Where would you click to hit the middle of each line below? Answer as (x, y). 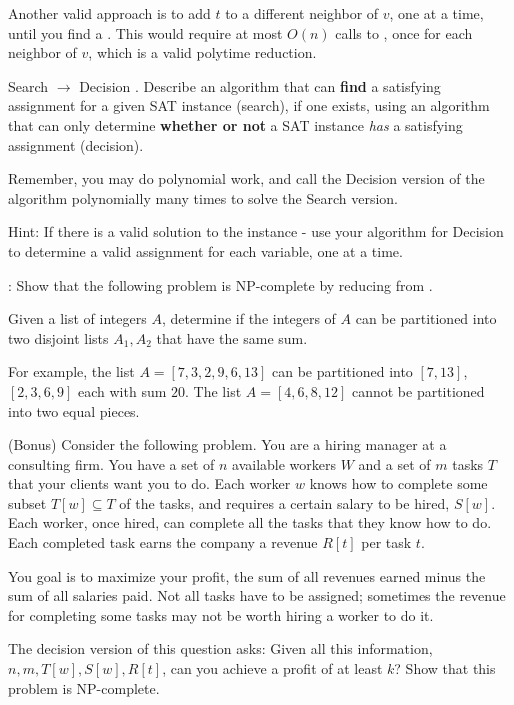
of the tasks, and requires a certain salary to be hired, (284, 502)
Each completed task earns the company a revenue (163, 542)
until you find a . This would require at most (145, 32)
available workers (284, 463)
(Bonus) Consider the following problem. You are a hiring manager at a (227, 444)
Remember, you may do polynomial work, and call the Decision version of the (246, 178)
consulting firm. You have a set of (111, 463)
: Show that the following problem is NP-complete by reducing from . (220, 284)
